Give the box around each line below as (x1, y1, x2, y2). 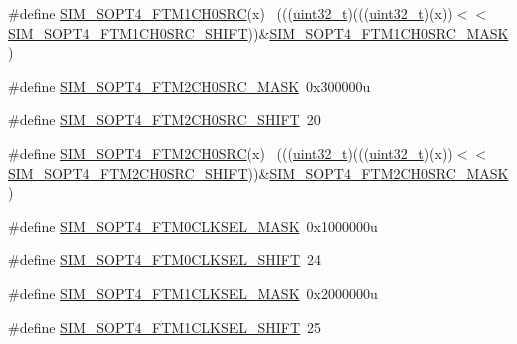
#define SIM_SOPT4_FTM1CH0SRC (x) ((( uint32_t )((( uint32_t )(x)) (8, 3, 453, 23)
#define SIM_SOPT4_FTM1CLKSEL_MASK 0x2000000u (8, 282, 378, 303)
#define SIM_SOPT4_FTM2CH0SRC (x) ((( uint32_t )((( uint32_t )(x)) (8, 142, 453, 163)
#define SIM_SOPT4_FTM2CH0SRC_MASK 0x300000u (8, 75, 371, 96)
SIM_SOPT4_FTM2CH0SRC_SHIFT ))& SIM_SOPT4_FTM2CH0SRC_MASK (8, 162, 509, 183)
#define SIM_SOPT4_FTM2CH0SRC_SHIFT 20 (8, 109, 321, 130)
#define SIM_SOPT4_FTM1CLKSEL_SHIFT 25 (8, 316, 322, 337)
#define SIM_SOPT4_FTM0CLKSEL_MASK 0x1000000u (8, 215, 378, 236)
